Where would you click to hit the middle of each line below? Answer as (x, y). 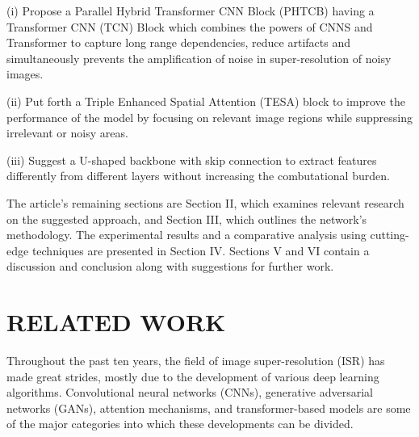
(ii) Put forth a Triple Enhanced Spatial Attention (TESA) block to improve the (206, 101)
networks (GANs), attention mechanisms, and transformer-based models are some (209, 408)
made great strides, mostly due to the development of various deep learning (193, 376)
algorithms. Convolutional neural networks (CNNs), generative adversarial (190, 392)
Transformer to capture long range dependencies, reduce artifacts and (178, 42)
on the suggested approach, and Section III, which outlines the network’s (187, 218)
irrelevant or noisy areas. (67, 133)
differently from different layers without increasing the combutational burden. (198, 176)
